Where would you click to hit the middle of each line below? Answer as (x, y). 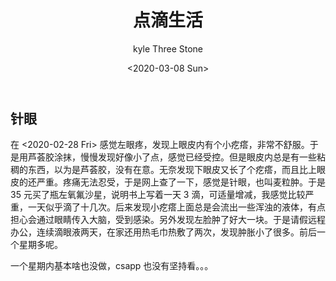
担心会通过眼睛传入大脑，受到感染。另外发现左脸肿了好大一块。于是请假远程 (168, 220)
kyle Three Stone (168, 48)
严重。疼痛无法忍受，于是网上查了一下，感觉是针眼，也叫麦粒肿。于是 (181, 182)
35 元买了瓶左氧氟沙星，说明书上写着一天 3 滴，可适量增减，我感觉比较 (158, 195)
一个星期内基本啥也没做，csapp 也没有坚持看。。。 (112, 266)
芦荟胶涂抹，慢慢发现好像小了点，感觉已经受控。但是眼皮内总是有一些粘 (176, 157)
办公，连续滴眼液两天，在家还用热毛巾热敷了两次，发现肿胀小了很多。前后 (163, 232)
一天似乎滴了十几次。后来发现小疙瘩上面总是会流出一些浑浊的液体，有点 (176, 207)
